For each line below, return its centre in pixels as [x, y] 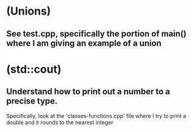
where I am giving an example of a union [84, 43]
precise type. [32, 101]
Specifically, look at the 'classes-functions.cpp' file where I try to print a [96, 116]
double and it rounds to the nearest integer [60, 122]
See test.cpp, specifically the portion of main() [96, 34]
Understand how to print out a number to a [88, 92]
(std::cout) [34, 69]
